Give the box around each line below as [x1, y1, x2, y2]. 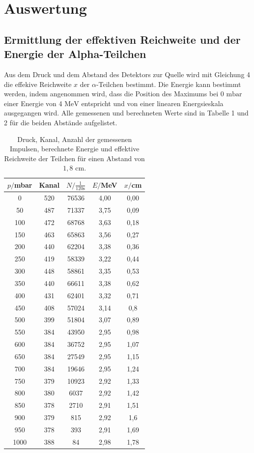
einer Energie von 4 [4, 98, 62, 108]
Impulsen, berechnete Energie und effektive [9, 143, 140, 154]
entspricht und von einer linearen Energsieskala [81, 98, 224, 108]
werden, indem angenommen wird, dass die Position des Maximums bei [4, 88, 219, 99]
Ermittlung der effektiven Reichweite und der [4, 31, 241, 47]
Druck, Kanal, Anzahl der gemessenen [17, 134, 132, 144]
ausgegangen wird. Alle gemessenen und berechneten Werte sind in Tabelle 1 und [4, 108, 249, 118]
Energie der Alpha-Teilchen [4, 46, 146, 61]
